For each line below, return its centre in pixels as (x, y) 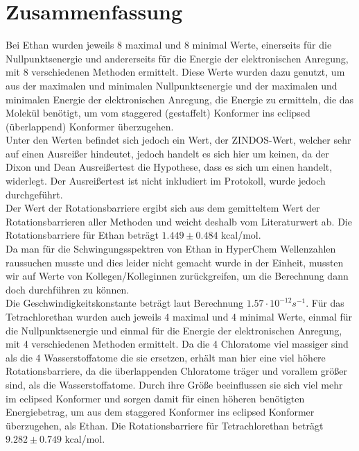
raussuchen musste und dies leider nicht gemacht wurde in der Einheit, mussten (175, 262)
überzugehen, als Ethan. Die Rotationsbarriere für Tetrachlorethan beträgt (165, 425)
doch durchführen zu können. (68, 289)
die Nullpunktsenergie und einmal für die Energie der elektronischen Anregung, (174, 330)
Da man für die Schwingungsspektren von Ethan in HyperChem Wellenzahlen (171, 249)
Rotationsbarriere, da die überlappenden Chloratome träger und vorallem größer (177, 371)
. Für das (325, 303)
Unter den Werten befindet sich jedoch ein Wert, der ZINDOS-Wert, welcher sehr (178, 140)
